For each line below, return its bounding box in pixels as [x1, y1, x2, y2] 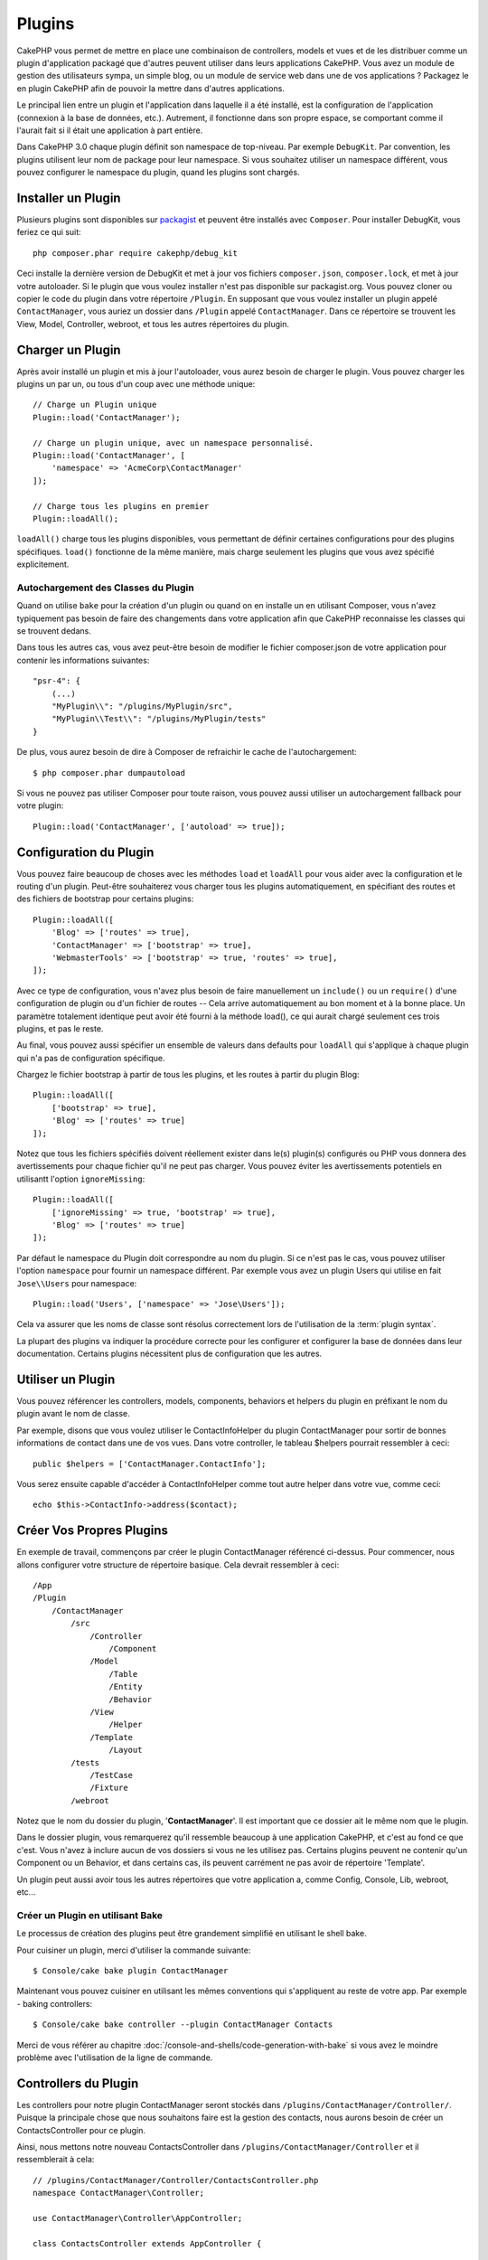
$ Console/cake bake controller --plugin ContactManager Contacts [33, 2020, 333, 2029]
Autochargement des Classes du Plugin [16, 581, 194, 594]
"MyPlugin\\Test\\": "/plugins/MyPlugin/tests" [51, 714, 267, 724]
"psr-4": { [33, 676, 81, 686]
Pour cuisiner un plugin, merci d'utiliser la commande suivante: [16, 1945, 251, 1955]
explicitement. [16, 559, 70, 570]
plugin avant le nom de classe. [16, 1408, 130, 1419]
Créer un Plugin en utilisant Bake [16, 1908, 163, 1921]
